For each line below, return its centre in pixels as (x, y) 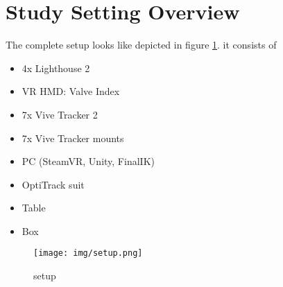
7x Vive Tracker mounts (73, 138)
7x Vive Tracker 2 (60, 114)
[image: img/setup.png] (88, 253)
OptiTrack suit (53, 184)
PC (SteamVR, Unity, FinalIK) (88, 161)
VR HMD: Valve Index (71, 91)
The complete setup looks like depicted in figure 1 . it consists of (141, 45)
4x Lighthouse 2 (56, 68)
